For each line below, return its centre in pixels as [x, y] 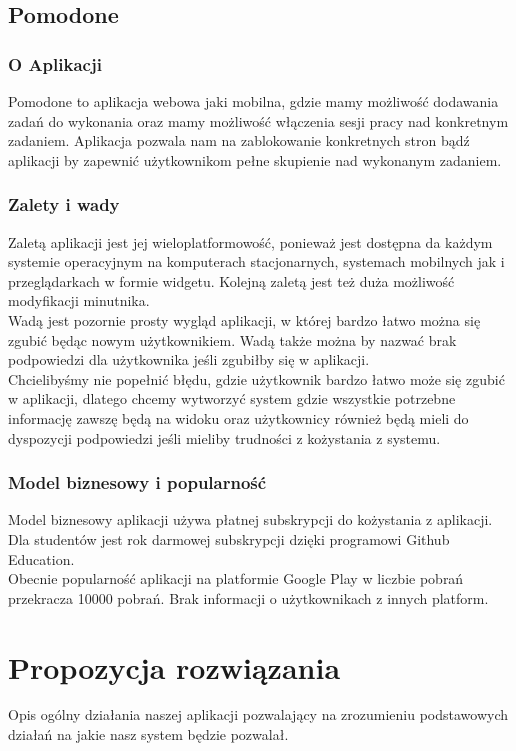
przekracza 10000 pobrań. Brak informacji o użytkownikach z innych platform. [248, 597]
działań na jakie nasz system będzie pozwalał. [148, 734]
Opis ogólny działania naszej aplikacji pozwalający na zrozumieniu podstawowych [258, 714]
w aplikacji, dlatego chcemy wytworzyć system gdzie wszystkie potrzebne [232, 398]
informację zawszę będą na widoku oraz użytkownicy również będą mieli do [238, 417]
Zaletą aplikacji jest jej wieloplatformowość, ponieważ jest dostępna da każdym [250, 241]
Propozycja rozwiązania [174, 666]
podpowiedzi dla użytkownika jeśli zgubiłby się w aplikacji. [189, 359]
